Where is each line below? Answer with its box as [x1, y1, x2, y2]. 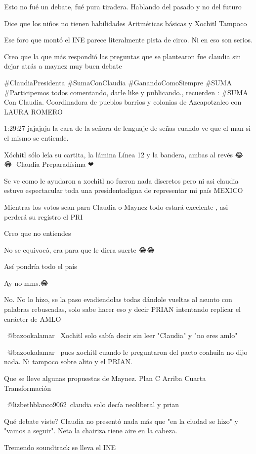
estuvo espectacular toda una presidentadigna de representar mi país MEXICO [4, 185, 243, 195]
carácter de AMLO [4, 313, 61, 324]
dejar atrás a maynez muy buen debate [4, 61, 122, 71]
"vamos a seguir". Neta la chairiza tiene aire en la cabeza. [4, 425, 177, 436]
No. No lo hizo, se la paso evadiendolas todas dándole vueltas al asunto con [4, 294, 232, 304]
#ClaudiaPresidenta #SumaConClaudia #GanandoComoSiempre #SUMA [4, 77, 232, 87]
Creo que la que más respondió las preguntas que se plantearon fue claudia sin [4, 51, 241, 61]
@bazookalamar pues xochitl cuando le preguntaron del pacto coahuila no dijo [7, 346, 248, 357]
